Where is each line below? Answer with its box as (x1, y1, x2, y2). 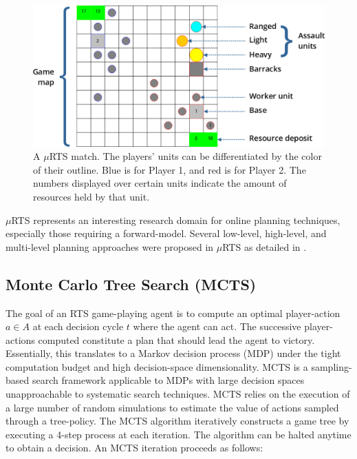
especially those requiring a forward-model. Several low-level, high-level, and (6, 226, 327, 241)
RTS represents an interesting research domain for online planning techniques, (11, 212, 340, 227)
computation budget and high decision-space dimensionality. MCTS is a (6, 359, 308, 374)
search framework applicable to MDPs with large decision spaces (32, 373, 305, 387)
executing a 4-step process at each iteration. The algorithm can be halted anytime (6, 427, 351, 441)
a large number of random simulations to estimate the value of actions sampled (6, 400, 339, 414)
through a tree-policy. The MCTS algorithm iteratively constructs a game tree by (6, 414, 349, 428)
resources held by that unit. (33, 189, 150, 203)
